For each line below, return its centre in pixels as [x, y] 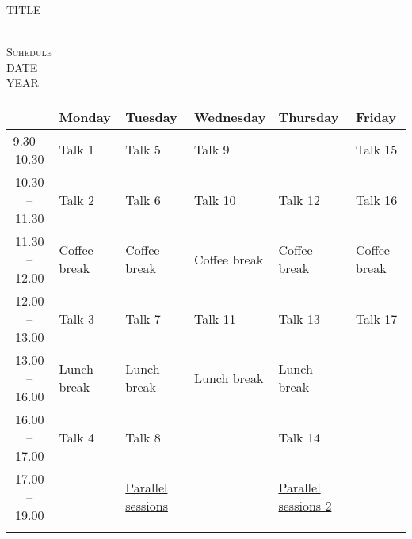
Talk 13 [299, 318]
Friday [376, 116]
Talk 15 [376, 150]
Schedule [29, 52]
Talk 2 [77, 199]
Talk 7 [143, 318]
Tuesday [151, 116]
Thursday [309, 116]
